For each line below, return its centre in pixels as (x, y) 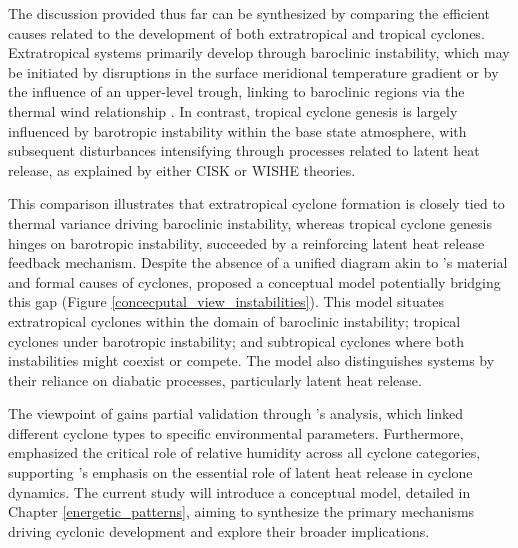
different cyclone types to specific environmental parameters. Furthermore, (236, 432)
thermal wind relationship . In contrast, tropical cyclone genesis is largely (233, 110)
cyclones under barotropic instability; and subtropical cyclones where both (236, 340)
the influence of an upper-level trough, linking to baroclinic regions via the (236, 91)
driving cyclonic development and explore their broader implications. (219, 530)
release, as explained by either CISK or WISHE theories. (182, 169)
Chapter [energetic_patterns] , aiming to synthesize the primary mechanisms (241, 511)
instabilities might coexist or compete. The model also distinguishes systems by (251, 360)
